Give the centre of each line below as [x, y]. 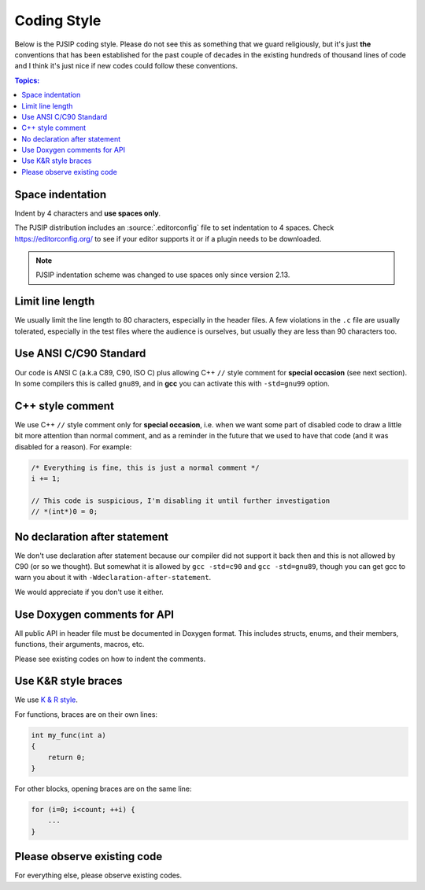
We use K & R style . [46, 700]
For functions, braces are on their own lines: [86, 714]
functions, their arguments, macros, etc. [79, 644]
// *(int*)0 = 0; [65, 512]
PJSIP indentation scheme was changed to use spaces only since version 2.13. [163, 275]
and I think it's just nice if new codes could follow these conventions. [126, 66]
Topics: [27, 80]
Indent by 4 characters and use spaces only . [88, 213]
